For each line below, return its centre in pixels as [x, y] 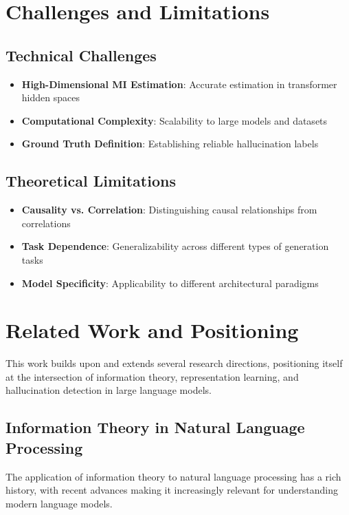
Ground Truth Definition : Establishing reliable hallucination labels [170, 144]
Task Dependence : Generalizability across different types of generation [175, 246]
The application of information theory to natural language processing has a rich [173, 476]
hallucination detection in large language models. [109, 390]
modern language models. [59, 503]
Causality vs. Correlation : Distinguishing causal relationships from [169, 210]
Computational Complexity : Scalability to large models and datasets [174, 120]
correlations [46, 223]
